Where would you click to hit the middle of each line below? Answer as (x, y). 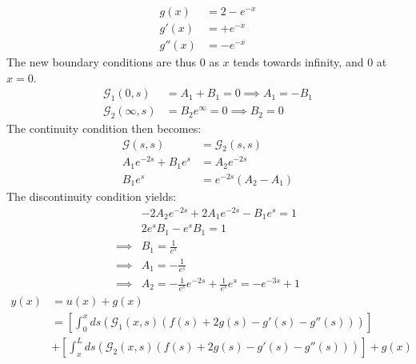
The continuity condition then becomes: (104, 128)
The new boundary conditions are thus (102, 62)
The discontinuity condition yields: (92, 196)
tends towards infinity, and (298, 62)
